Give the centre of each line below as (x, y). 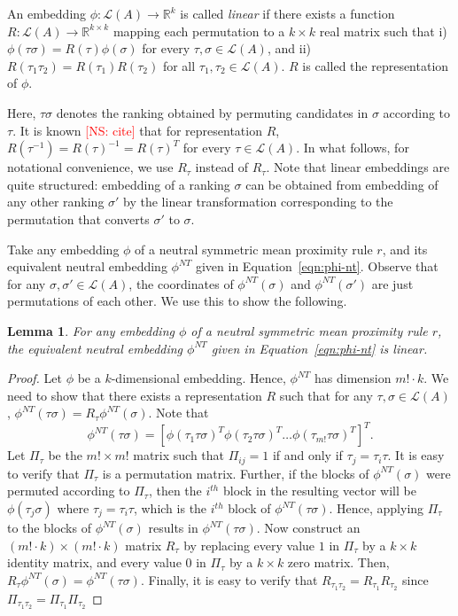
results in (173, 528)
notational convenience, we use (90, 167)
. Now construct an (308, 528)
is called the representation (376, 65)
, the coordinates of (181, 283)
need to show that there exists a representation (135, 395)
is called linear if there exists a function (287, 13)
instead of (222, 167)
